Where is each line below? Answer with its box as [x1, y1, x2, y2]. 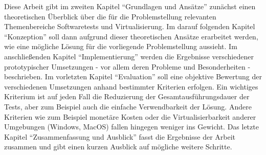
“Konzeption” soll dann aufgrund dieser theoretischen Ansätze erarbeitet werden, [4, 31, 258, 41]
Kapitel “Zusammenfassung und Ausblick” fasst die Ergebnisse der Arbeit [4, 131, 236, 142]
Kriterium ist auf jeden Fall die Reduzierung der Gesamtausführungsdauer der [4, 91, 250, 102]
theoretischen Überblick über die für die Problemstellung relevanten [4, 11, 216, 21]
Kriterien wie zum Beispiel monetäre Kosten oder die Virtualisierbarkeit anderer [4, 111, 256, 122]
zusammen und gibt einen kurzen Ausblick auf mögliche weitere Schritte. [4, 141, 232, 152]
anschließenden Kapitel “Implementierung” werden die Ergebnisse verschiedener [4, 51, 254, 61]
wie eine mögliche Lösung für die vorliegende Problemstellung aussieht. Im [4, 41, 237, 52]
